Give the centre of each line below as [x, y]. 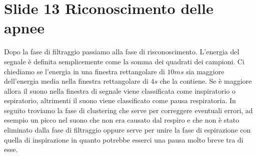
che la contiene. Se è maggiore [206, 81]
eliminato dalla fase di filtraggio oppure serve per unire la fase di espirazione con [127, 130]
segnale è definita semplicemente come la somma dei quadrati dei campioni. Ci [124, 61]
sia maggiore [205, 71]
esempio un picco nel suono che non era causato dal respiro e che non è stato [122, 120]
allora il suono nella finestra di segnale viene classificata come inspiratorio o [120, 90]
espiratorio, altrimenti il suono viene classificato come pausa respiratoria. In [120, 100]
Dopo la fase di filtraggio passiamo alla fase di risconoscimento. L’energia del [122, 52]
